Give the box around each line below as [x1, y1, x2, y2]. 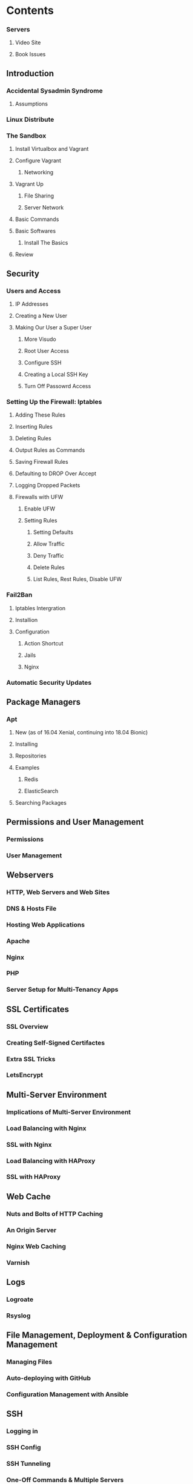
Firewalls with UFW [15, 493, 64, 501]
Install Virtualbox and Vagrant [15, 145, 89, 153]
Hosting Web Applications [6, 920, 85, 929]
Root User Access [24, 348, 70, 355]
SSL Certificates [6, 1004, 70, 1014]
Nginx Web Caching [6, 1242, 67, 1250]
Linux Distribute [6, 116, 54, 124]
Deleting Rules [15, 435, 51, 442]
